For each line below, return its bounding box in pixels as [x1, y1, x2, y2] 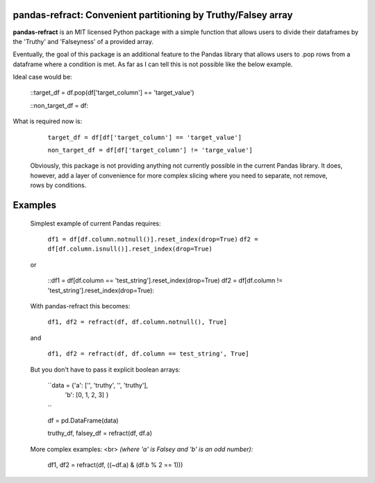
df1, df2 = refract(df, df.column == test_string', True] [47, 350, 249, 358]
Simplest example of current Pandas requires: [30, 219, 161, 228]
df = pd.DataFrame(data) [47, 416, 119, 425]
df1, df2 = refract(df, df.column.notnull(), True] [47, 318, 228, 326]
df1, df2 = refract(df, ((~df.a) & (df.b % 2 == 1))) [47, 461, 183, 469]
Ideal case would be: [12, 73, 72, 81]
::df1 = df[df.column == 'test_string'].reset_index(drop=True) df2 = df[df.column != [47, 276, 283, 285]
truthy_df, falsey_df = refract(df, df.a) [47, 429, 153, 438]
